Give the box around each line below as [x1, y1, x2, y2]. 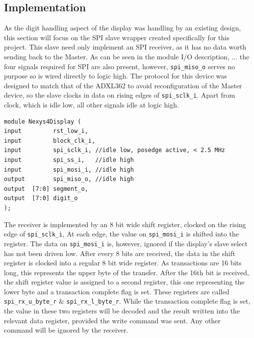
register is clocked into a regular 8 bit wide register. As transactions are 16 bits [4, 258, 242, 268]
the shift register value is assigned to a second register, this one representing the [4, 277, 245, 287]
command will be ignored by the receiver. [4, 325, 128, 335]
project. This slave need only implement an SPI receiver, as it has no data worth [4, 42, 247, 52]
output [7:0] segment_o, [4, 185, 88, 192]
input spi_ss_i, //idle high [4, 156, 134, 164]
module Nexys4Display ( [4, 118, 81, 125]
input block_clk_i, [4, 137, 96, 144]
